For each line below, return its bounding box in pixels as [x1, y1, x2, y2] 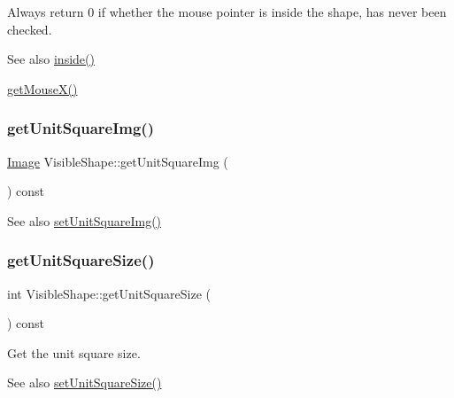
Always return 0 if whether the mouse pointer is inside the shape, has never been [7, 3, 447, 20]
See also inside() [7, 50, 95, 68]
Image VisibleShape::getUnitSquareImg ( [7, 152, 228, 170]
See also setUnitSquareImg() [7, 211, 162, 230]
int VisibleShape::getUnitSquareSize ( [7, 284, 211, 302]
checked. [7, 20, 52, 38]
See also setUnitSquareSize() [7, 373, 162, 392]
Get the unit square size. [7, 343, 141, 362]
